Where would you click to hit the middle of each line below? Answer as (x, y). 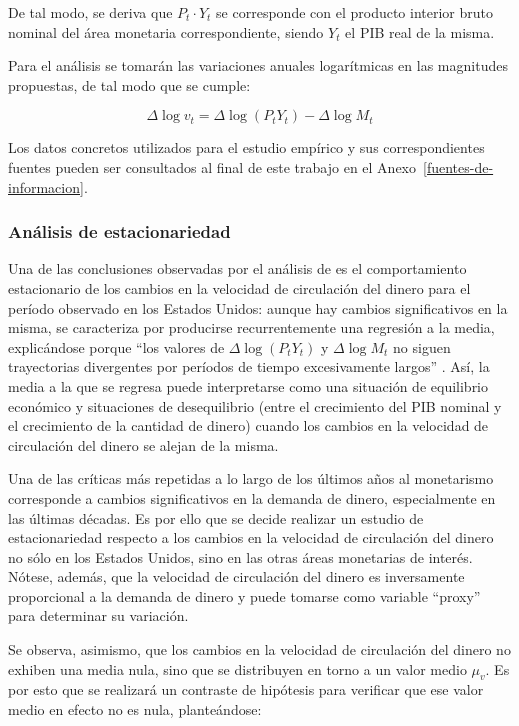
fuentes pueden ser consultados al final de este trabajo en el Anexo (212, 166)
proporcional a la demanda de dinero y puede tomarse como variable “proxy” (244, 595)
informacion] (46, 186)
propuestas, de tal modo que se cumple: (129, 84)
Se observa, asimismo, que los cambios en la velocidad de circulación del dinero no (259, 649)
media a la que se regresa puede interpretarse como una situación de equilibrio (248, 385)
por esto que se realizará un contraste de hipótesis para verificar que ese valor (246, 689)
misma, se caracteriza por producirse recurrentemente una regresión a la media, (251, 327)
